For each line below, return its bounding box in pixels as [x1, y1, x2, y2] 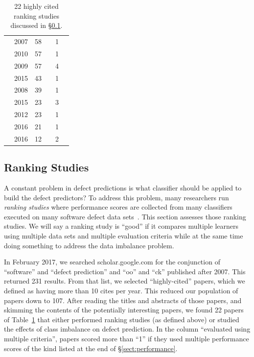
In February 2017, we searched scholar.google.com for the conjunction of [4, 257, 220, 267]
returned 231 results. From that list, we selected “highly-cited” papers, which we [4, 276, 245, 286]
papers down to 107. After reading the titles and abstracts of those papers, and [4, 295, 242, 305]
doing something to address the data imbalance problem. [4, 240, 174, 250]
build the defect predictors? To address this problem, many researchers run [4, 192, 229, 202]
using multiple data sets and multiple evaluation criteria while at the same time [4, 231, 243, 241]
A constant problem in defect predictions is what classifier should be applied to [4, 183, 242, 193]
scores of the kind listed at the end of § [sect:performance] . [4, 343, 178, 353]
